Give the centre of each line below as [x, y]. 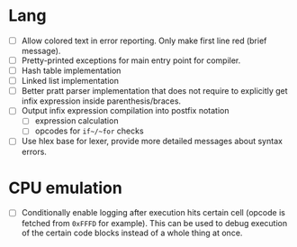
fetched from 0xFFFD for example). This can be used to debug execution [154, 223]
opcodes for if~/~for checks [90, 131]
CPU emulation [65, 188]
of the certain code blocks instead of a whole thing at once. [132, 233]
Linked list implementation [70, 81]
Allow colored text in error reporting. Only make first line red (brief [144, 41]
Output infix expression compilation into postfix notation [126, 111]
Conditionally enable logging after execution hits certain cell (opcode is [153, 213]
